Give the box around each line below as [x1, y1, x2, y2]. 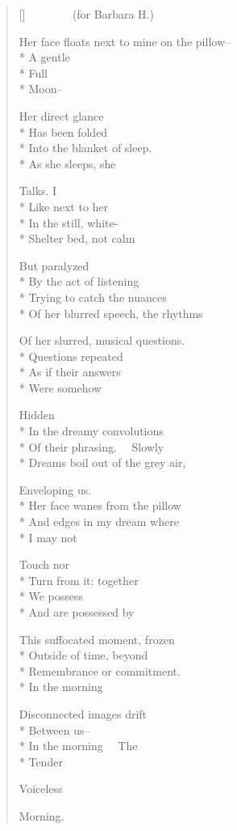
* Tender [19, 753, 63, 770]
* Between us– [19, 721, 90, 738]
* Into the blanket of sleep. [19, 139, 152, 156]
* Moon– [19, 80, 63, 97]
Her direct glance [19, 107, 104, 124]
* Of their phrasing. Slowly [19, 438, 164, 455]
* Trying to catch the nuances [19, 288, 167, 305]
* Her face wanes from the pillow [19, 497, 181, 514]
